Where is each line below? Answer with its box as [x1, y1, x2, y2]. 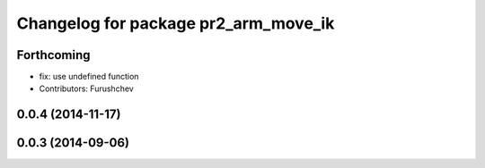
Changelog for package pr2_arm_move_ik [16, 13, 335, 33]
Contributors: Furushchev [39, 83, 134, 94]
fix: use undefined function [39, 71, 139, 82]
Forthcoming [16, 47, 91, 63]
